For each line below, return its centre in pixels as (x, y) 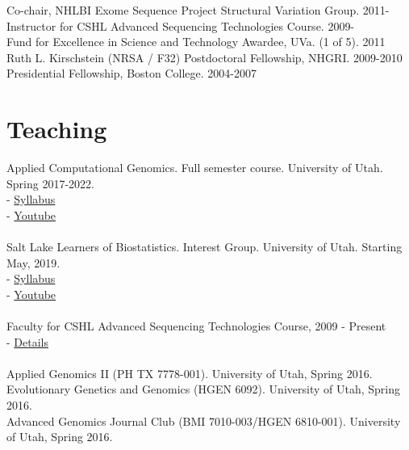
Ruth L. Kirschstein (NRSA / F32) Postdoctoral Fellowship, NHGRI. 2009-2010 (204, 57)
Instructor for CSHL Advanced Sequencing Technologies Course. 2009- (181, 25)
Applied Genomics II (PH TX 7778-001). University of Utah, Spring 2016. (190, 373)
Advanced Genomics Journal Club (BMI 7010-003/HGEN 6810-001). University (204, 421)
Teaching (57, 129)
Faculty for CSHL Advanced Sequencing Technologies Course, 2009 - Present (196, 326)
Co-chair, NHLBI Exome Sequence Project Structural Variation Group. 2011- (198, 10)
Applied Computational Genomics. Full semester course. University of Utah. (195, 168)
